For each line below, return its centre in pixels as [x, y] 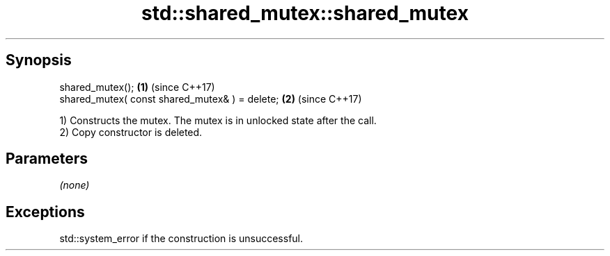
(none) [75, 185]
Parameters [47, 159]
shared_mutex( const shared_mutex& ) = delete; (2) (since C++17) [211, 99]
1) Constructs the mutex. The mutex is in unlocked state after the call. [218, 120]
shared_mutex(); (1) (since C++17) [137, 87]
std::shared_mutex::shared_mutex [305, 13]
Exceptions [45, 212]
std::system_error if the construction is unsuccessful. [181, 239]
